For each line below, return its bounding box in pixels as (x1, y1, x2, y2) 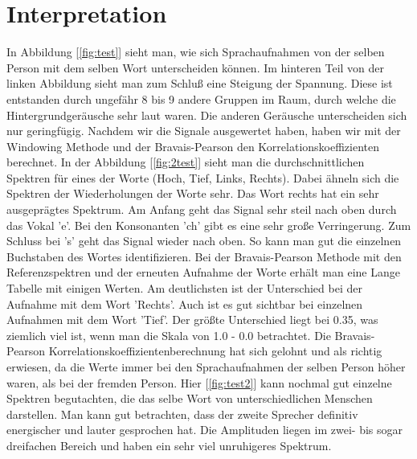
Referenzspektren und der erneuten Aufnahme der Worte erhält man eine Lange (6, 264, 400, 281)
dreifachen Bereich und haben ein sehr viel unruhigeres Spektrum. (6, 436, 332, 453)
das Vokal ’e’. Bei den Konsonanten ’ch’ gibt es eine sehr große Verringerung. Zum (6, 216, 411, 233)
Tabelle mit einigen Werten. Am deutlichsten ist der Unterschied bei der (6, 280, 362, 297)
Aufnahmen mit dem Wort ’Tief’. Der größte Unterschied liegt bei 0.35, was (6, 311, 378, 328)
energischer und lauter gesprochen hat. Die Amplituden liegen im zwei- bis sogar (6, 421, 403, 438)
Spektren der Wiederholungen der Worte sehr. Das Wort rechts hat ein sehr (6, 185, 379, 202)
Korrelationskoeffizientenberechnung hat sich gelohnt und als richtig (48, 342, 382, 359)
